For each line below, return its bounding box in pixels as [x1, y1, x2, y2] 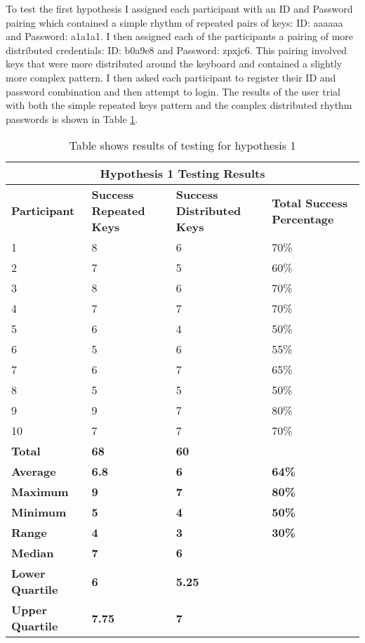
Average [11, 463, 56, 480]
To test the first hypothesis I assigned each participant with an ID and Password [6, 1, 353, 15]
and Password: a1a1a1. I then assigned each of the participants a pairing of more [6, 29, 354, 44]
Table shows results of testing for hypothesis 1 [69, 137, 296, 154]
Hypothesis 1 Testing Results [100, 165, 265, 182]
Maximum [11, 483, 69, 500]
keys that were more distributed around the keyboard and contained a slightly [6, 56, 343, 71]
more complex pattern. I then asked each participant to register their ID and [6, 70, 336, 84]
